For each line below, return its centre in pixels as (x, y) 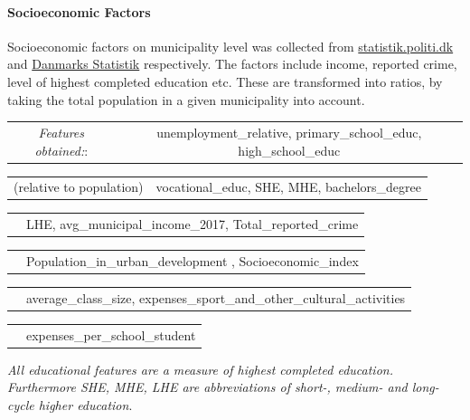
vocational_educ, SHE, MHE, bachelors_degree (288, 187)
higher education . (85, 405)
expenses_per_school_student (111, 334)
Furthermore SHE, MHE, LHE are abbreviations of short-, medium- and (207, 387)
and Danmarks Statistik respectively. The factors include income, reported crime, (232, 64)
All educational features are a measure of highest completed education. (200, 369)
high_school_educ (289, 150)
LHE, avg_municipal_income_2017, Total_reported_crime (193, 224)
